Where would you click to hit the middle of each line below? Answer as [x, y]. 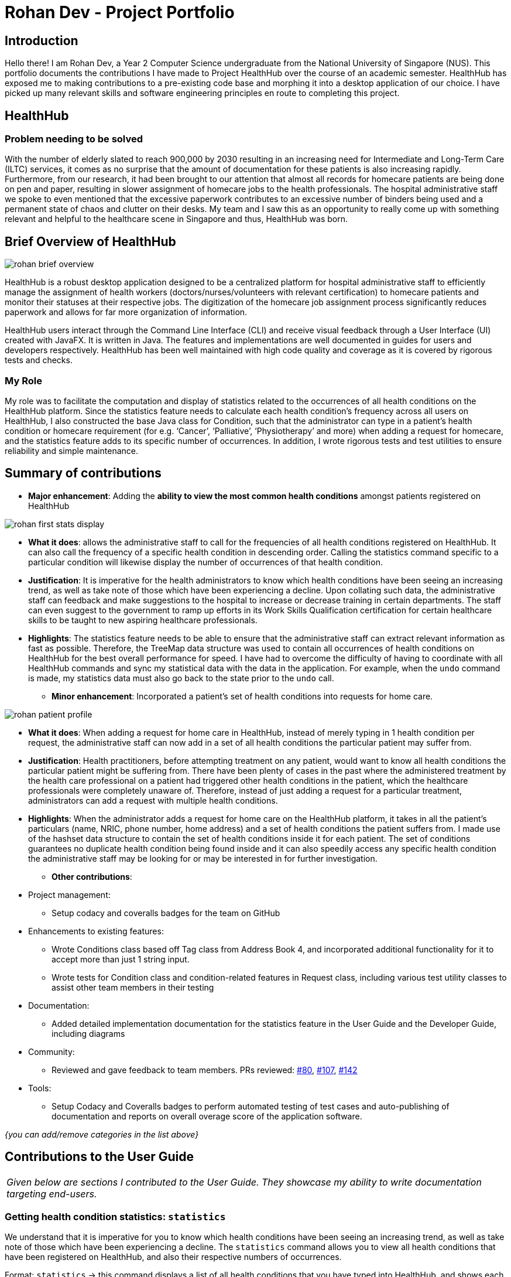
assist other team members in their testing [133, 987]
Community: [52, 1051]
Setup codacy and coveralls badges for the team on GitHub [166, 913]
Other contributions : [92, 876]
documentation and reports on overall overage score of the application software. [207, 1116]
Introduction [42, 40]
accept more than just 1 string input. [121, 959]
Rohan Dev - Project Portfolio [120, 12]
